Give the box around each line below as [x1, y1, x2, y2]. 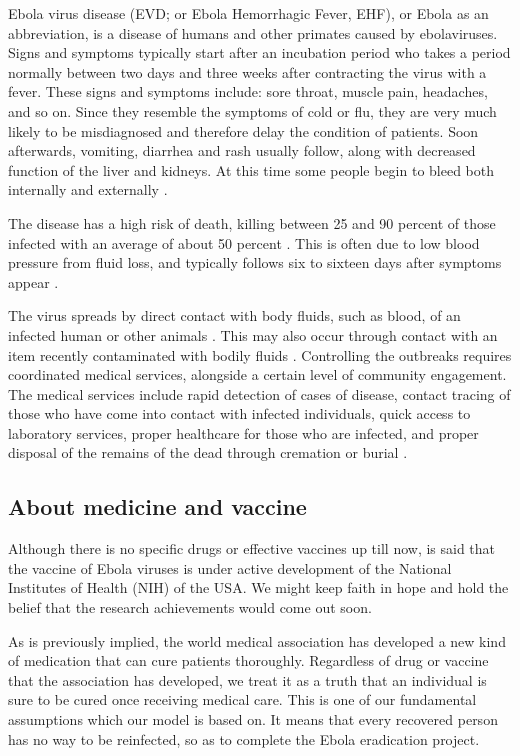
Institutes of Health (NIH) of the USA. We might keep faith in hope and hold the [8, 577, 509, 598]
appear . [8, 271, 59, 292]
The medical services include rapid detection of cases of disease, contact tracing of [8, 383, 511, 404]
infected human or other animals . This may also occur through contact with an [8, 324, 498, 345]
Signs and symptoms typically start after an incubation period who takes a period [8, 42, 511, 63]
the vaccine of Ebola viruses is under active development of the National [8, 557, 452, 578]
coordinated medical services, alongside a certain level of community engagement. [8, 364, 507, 385]
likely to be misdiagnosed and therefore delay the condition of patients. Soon [8, 120, 479, 141]
